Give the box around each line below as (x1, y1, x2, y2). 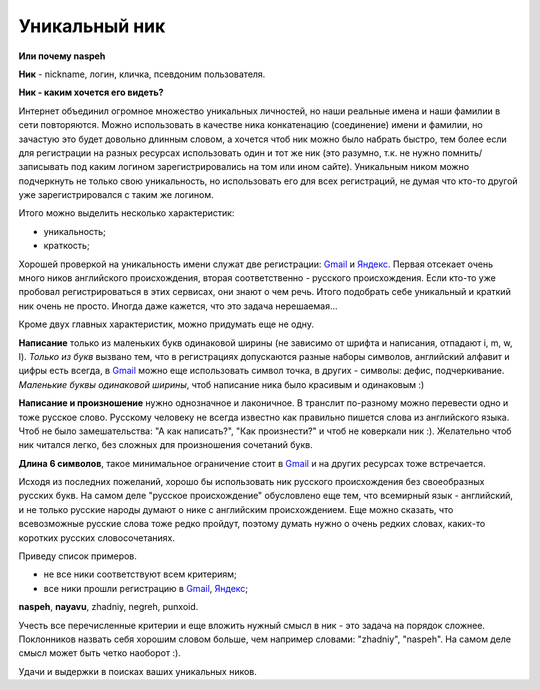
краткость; (43, 240, 90, 252)
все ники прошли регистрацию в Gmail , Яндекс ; (43, 582, 249, 594)
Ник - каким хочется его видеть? (18, 86, 164, 99)
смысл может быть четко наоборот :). (18, 647, 182, 659)
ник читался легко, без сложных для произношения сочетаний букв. (18, 439, 314, 451)
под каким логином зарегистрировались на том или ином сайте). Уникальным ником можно (70, 161, 470, 173)
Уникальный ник (18, 15, 166, 37)
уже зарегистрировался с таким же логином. (18, 189, 214, 201)
